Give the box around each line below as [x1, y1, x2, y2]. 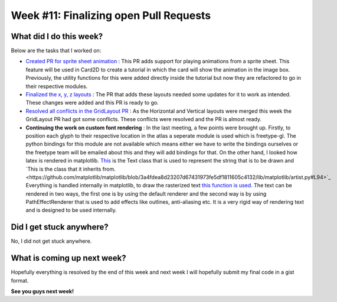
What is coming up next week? [11, 253, 126, 263]
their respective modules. [25, 83, 88, 90]
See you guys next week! [11, 288, 74, 295]
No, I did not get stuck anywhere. [11, 238, 92, 245]
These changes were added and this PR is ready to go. [25, 99, 159, 106]
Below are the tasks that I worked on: [11, 47, 102, 54]
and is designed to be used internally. [25, 207, 117, 214]
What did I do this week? [11, 31, 103, 41]
